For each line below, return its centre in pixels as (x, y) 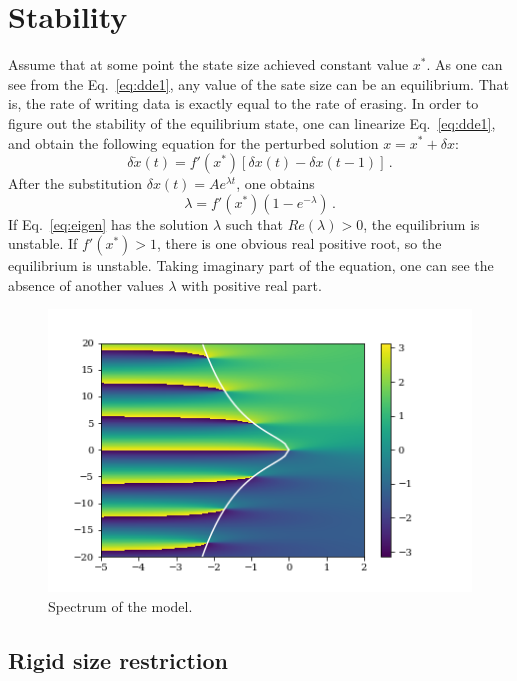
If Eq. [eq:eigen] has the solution (108, 223)
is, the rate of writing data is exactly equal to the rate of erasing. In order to (243, 103)
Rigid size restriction (118, 659)
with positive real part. (251, 284)
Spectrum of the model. (120, 605)
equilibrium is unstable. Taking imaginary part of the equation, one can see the (251, 265)
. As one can (464, 64)
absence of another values (86, 284)
